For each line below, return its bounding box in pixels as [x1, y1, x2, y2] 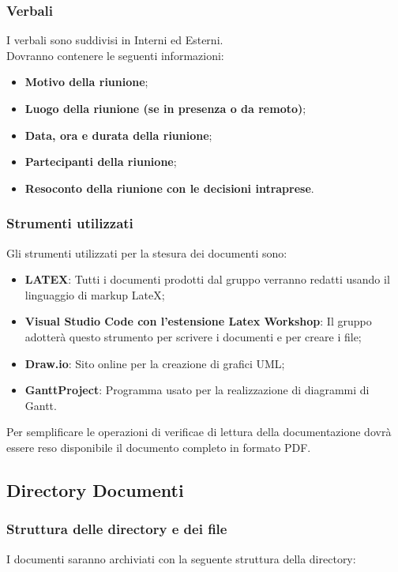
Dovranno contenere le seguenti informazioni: [6, 47, 224, 63]
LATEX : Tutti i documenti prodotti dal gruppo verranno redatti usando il [24, 271, 390, 288]
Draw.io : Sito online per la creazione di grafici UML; [24, 355, 285, 371]
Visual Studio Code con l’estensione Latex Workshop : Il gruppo [24, 313, 372, 329]
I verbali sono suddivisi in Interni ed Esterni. [6, 32, 223, 48]
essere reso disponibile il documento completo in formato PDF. [6, 438, 311, 455]
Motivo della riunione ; [24, 73, 148, 90]
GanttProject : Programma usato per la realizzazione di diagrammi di [24, 382, 370, 398]
